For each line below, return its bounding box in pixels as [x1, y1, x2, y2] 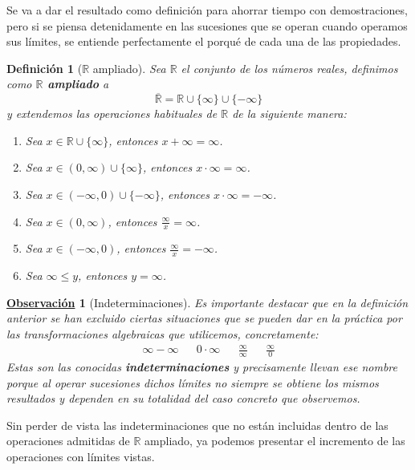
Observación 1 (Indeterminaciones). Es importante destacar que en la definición [6, 294, 408, 310]
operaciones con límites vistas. [6, 448, 155, 464]
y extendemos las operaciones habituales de [6, 105, 218, 122]
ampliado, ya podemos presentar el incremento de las [144, 432, 405, 449]
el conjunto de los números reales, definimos [181, 59, 398, 76]
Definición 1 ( [6, 59, 83, 76]
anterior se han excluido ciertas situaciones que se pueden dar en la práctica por [6, 310, 402, 326]
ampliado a [47, 75, 109, 92]
